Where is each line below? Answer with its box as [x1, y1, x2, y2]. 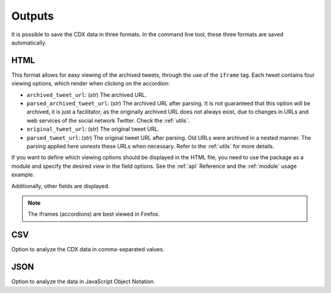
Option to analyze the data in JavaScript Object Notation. [11, 278, 156, 285]
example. [11, 171, 35, 178]
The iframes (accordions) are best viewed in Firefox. [28, 210, 160, 218]
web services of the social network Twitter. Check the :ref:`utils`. [26, 116, 190, 124]
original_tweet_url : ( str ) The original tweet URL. [26, 126, 159, 133]
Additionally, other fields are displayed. [11, 182, 110, 189]
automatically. [11, 39, 47, 46]
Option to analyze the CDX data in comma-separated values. [11, 246, 165, 253]
